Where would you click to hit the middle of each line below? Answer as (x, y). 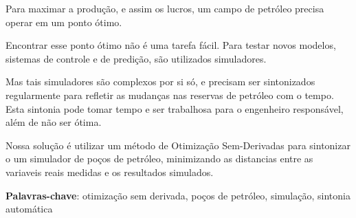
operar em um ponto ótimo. (64, 22)
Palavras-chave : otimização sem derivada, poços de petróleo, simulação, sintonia (178, 195)
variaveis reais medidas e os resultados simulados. (110, 172)
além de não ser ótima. (54, 122)
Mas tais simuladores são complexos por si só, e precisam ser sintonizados (160, 81)
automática (29, 209)
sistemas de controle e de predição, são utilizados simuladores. (136, 58)
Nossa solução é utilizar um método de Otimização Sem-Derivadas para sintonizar (178, 145)
